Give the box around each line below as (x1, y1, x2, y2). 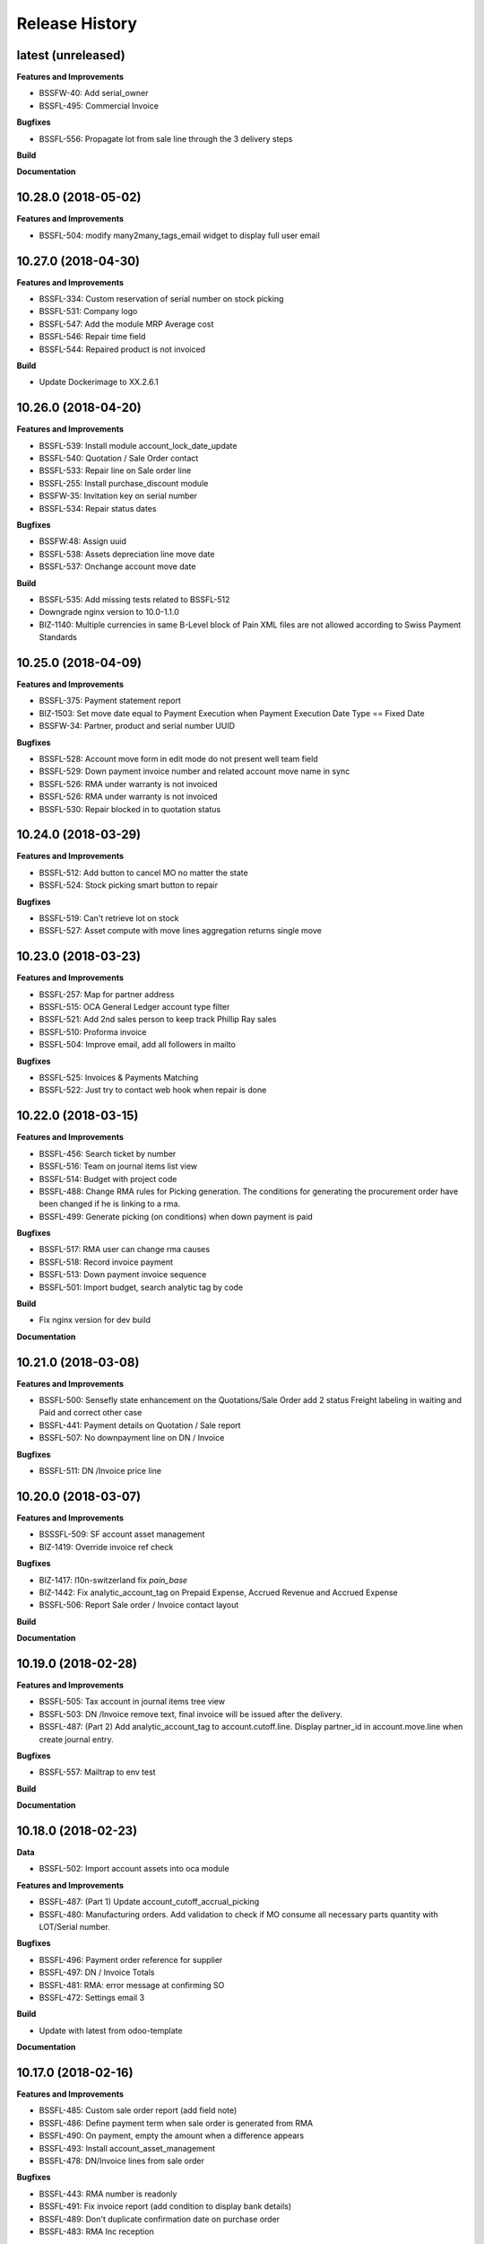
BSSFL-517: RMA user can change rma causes (39, 1244, 211, 1255)
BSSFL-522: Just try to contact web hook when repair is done (39, 1084, 267, 1095)
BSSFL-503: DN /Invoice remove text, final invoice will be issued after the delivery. (39, 1708, 342, 1719)
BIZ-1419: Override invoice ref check (39, 1541, 174, 1552)
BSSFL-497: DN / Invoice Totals (39, 1967, 155, 1978)
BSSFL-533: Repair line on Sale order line (39, 465, 192, 476)
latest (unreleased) (16, 48, 125, 63)
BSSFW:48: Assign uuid (39, 536, 127, 547)
